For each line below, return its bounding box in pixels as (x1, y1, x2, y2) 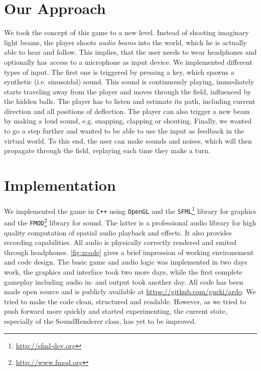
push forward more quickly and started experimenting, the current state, (4, 306, 227, 316)
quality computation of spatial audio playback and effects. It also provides (4, 227, 232, 237)
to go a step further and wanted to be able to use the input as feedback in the (4, 126, 244, 136)
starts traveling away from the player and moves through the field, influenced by (4, 86, 251, 96)
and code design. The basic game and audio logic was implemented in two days (4, 257, 247, 267)
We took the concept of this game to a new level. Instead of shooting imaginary (4, 27, 249, 38)
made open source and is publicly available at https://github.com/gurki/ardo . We (4, 286, 256, 297)
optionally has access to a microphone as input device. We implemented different (4, 56, 252, 67)
